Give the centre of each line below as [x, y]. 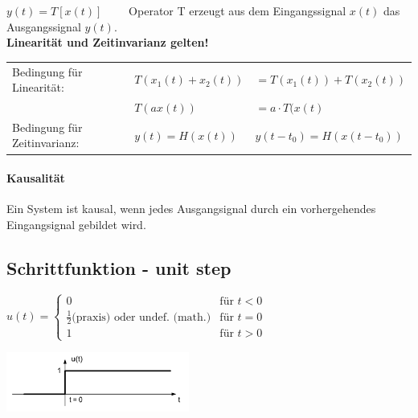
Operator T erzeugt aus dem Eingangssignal [238, 10]
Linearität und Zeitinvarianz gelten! [108, 42]
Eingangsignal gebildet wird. [76, 224]
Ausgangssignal [44, 26]
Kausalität [36, 178]
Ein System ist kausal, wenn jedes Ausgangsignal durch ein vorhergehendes [191, 209]
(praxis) [91, 317]
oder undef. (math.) [162, 317]
